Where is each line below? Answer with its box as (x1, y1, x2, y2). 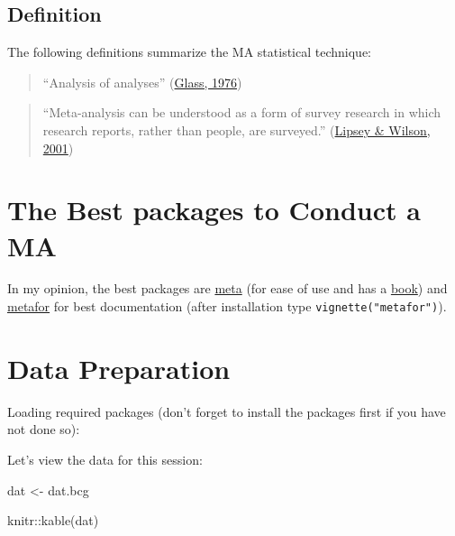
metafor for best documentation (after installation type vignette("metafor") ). (7, 297, 447, 316)
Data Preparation (7, 349, 231, 386)
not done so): (7, 420, 80, 439)
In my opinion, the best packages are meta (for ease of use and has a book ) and (7, 279, 448, 298)
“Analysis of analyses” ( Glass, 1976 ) (42, 72, 242, 91)
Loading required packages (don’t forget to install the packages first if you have (7, 402, 446, 420)
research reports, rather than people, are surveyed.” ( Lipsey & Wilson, (42, 120, 431, 139)
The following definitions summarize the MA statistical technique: (7, 42, 372, 61)
